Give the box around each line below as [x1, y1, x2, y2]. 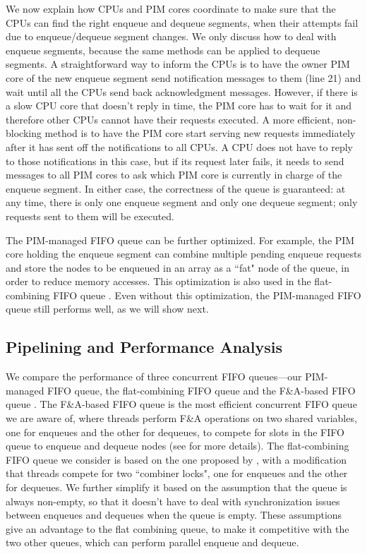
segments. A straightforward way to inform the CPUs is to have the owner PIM [6, 56, 350, 71]
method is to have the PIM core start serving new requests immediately [44, 126, 356, 140]
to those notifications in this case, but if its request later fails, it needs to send [6, 153, 344, 168]
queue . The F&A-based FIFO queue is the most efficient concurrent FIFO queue [6, 397, 357, 411]
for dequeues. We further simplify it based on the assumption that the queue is [6, 480, 347, 495]
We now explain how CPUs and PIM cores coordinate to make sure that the [6, 1, 336, 16]
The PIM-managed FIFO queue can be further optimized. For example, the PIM [6, 232, 355, 247]
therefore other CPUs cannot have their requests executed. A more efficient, [6, 112, 334, 126]
